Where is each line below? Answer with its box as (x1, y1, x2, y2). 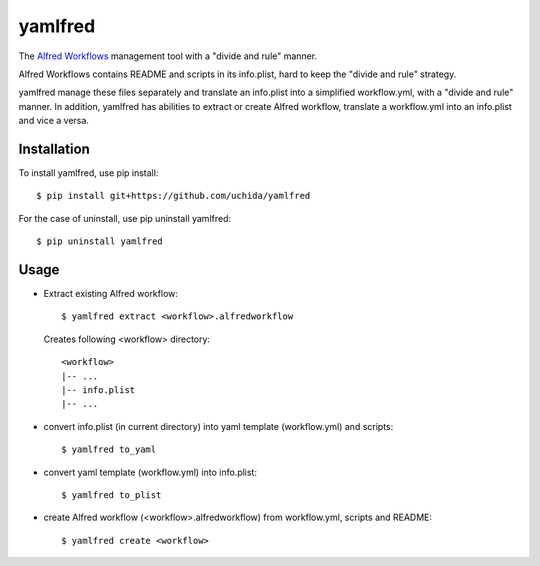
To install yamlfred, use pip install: (18, 167, 159, 179)
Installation (18, 140, 90, 157)
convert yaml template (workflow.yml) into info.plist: (43, 466, 257, 478)
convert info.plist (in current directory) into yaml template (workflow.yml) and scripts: (43, 420, 394, 432)
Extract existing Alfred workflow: (43, 288, 179, 300)
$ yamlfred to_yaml (61, 444, 157, 455)
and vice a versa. (18, 115, 90, 127)
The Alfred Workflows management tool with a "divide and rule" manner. (18, 50, 318, 62)
